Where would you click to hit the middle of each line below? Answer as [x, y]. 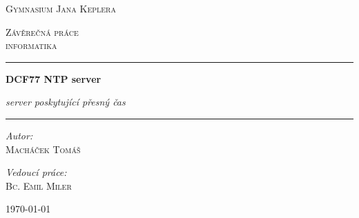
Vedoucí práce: [36, 172]
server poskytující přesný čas [66, 102]
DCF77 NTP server [54, 78]
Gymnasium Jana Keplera [61, 8]
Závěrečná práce [42, 31]
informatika [31, 45]
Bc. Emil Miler [39, 185]
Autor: [19, 135]
